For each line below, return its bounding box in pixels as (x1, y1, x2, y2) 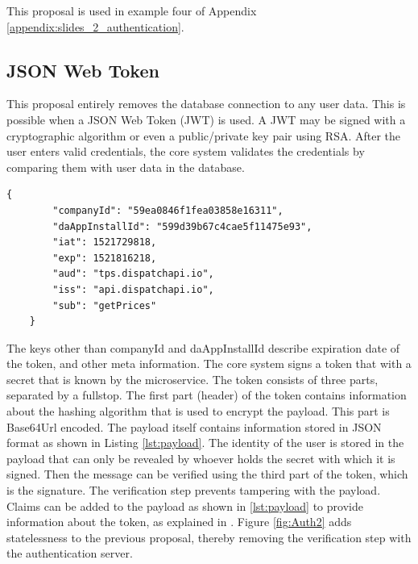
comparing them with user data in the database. (6, 158, 245, 175)
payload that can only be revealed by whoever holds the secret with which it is (6, 449, 395, 466)
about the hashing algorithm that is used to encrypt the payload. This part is (6, 403, 390, 420)
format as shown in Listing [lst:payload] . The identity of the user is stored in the (6, 434, 404, 451)
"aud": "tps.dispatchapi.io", (52, 268, 214, 280)
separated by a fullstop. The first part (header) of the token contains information (6, 386, 407, 403)
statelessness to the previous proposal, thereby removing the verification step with (6, 528, 412, 545)
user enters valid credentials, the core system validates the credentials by (6, 143, 365, 160)
